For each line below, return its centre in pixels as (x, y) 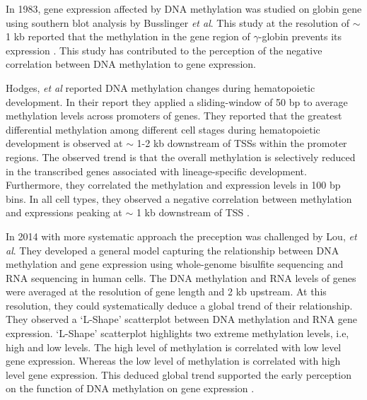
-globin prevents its (300, 36)
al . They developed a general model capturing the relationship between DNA (173, 250)
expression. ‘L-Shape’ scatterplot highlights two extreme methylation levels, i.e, (177, 333)
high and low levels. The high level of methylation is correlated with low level (174, 347)
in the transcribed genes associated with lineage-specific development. (156, 171)
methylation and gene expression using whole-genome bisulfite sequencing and (175, 264)
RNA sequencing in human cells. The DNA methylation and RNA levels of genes (181, 277)
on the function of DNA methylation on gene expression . (130, 388)
